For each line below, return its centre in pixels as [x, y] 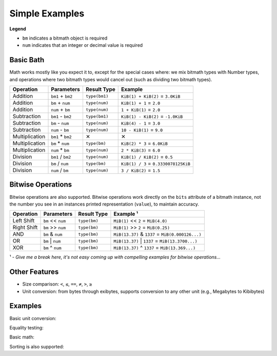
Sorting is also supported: [37, 346]
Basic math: [22, 337]
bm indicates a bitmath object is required [65, 38]
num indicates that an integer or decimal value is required [83, 45]
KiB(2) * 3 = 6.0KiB [144, 143]
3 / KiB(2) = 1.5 [141, 171]
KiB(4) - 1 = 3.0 [141, 123]
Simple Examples [47, 13]
